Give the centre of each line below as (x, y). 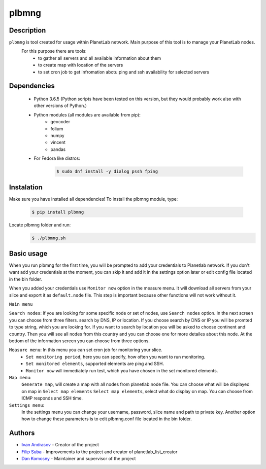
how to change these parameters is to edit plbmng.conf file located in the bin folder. (107, 419)
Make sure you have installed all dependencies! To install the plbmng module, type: (94, 199)
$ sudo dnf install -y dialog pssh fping (107, 172)
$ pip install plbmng (58, 212)
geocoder (60, 122)
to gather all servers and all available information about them (100, 58)
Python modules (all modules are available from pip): (87, 115)
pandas (58, 149)
